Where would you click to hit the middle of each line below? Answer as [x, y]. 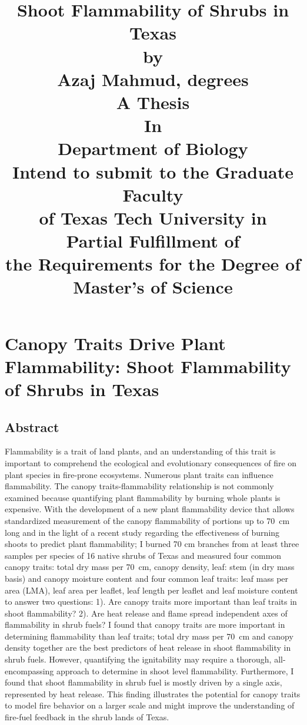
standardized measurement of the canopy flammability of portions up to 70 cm [147, 520]
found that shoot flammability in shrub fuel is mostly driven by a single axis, [144, 682]
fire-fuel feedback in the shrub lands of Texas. [87, 717]
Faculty [153, 194]
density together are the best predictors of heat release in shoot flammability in [148, 647]
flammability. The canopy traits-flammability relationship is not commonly [139, 486]
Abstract [32, 426]
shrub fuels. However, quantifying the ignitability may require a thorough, [138, 659]
